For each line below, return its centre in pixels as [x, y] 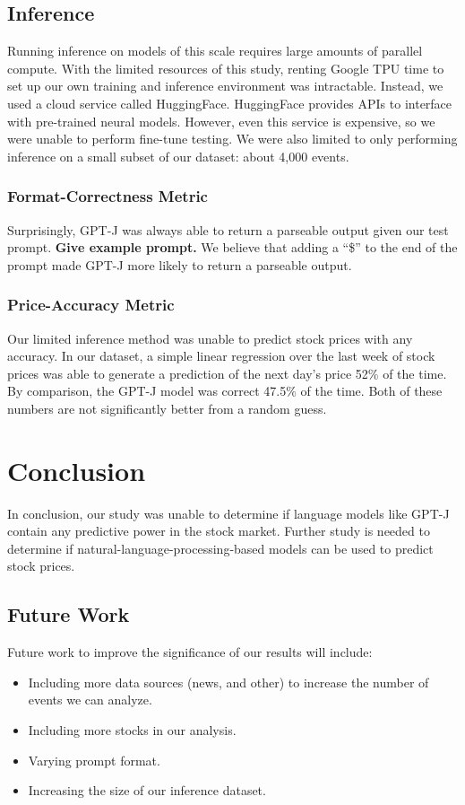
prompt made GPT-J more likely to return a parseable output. [180, 264]
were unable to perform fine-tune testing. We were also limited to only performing [232, 139]
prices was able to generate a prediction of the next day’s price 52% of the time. [227, 373]
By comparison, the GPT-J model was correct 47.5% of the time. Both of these [225, 391]
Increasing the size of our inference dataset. [147, 790]
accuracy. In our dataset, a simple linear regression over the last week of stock [221, 356]
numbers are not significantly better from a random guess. [167, 408]
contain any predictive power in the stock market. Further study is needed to [219, 531]
